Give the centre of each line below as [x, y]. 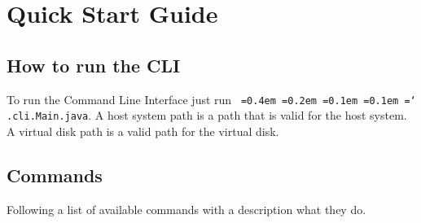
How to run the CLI [94, 65]
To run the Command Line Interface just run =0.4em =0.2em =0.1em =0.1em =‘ [211, 99]
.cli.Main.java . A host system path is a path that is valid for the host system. [207, 115]
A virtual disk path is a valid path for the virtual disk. [143, 131]
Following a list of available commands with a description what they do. [186, 209]
